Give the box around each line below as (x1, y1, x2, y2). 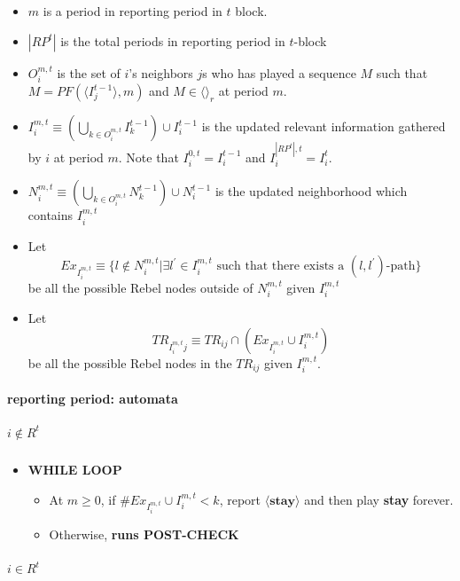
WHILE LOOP (27, 460, 122, 479)
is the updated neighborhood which (214, 182, 408, 200)
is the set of (57, 63, 121, 82)
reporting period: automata (7, 389, 178, 408)
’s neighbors (129, 63, 193, 82)
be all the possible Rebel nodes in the (27, 354, 232, 373)
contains (27, 206, 74, 224)
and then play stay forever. (304, 490, 454, 508)
